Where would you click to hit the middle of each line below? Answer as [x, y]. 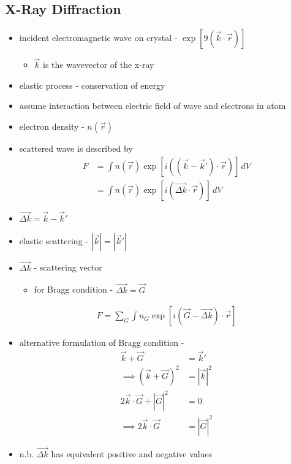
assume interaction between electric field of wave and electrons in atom [153, 106]
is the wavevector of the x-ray [99, 65]
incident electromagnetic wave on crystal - [98, 37]
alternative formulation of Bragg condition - [102, 342]
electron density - [52, 126]
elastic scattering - [54, 241]
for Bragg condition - [74, 289]
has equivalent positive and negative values [132, 453]
